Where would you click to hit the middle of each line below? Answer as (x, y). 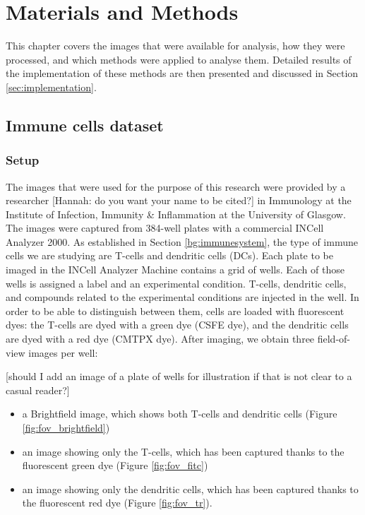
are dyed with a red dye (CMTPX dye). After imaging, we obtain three (160, 339)
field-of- (334, 339)
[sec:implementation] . (51, 87)
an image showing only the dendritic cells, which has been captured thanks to (190, 489)
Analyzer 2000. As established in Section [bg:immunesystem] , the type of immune (182, 241)
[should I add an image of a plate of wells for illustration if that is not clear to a (179, 376)
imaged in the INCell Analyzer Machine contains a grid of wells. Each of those (175, 270)
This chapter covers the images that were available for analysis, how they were (175, 46)
